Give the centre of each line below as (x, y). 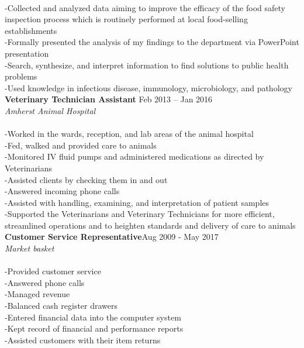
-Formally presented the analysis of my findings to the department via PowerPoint (152, 42)
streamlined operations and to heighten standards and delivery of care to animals (150, 225)
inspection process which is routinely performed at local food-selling (126, 19)
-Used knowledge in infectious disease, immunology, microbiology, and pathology (148, 87)
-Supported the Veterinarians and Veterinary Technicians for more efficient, (140, 214)
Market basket (30, 248)
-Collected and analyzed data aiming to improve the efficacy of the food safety (145, 7)
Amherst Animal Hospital (50, 110)
